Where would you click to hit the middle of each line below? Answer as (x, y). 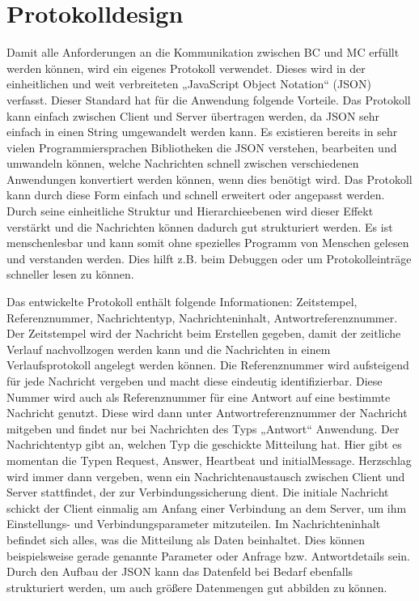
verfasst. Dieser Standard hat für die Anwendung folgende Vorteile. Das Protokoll (209, 99)
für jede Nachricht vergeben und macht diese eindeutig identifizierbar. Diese (195, 381)
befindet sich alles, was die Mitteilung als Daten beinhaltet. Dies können (186, 539)
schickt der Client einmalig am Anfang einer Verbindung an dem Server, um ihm (207, 507)
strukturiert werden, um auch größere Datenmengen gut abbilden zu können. (197, 587)
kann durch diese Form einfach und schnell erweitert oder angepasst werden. (196, 195)
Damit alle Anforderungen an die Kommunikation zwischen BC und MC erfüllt (203, 52)
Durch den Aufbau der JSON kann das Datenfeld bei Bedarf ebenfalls (180, 571)
